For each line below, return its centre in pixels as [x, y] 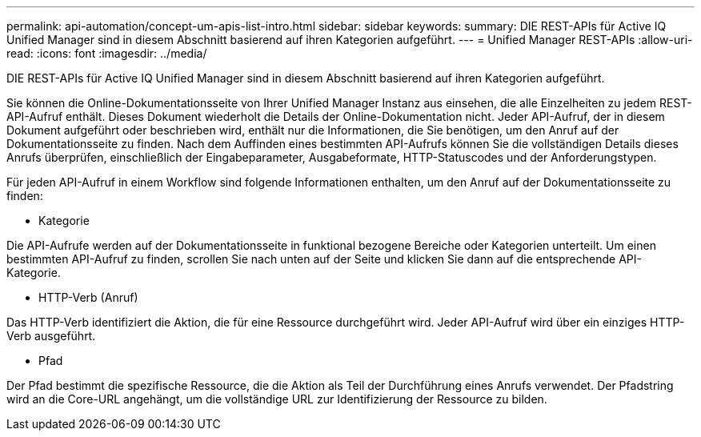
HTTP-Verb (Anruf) [88, 297]
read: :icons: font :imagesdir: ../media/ [107, 53]
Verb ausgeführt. [51, 336]
